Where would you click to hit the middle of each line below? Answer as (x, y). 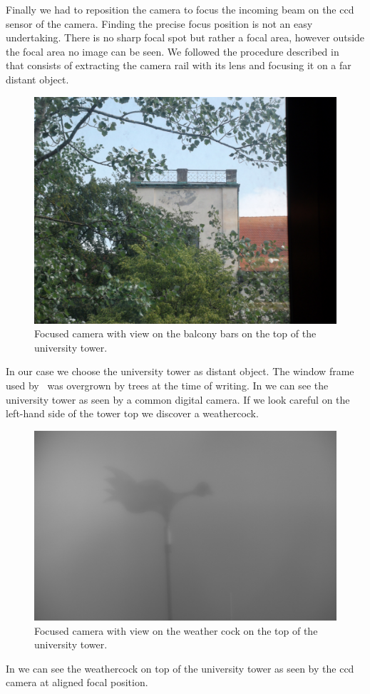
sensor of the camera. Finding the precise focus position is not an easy (159, 23)
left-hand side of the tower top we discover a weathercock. (132, 413)
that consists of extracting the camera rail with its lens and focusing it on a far (179, 65)
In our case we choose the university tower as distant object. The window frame (180, 371)
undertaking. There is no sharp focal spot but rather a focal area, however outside (185, 37)
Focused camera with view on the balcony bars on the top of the (175, 333)
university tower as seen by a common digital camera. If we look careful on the (178, 399)
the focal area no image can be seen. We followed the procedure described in (173, 51)
